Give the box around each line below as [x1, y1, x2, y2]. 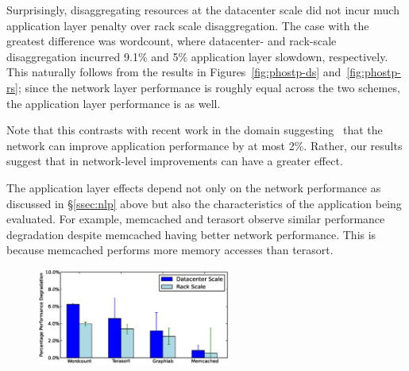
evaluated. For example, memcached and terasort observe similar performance [6, 211, 385, 227]
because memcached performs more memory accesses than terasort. [6, 242, 334, 258]
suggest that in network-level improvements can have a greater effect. [6, 153, 343, 169]
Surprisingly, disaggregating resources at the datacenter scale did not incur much [6, 2, 399, 17]
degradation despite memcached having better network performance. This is [6, 226, 376, 242]
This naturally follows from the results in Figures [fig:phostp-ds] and [6, 64, 341, 80]
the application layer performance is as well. [6, 95, 221, 111]
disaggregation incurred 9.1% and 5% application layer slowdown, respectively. [6, 48, 388, 64]
